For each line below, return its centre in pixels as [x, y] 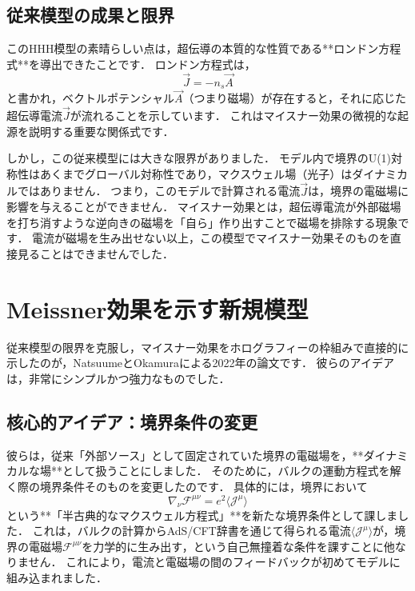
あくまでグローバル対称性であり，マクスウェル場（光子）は [196, 173]
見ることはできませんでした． [95, 254]
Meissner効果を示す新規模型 [158, 308]
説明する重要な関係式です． [101, 131]
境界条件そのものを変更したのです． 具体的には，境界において [204, 486]
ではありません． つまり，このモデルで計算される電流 [159, 191]
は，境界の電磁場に [359, 191]
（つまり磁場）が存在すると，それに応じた [294, 98]
